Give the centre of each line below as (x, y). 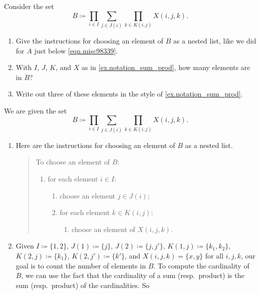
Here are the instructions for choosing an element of (95, 145)
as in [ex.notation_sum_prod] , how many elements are (166, 67)
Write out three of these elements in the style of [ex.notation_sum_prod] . (129, 94)
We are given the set (36, 110)
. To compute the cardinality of (201, 265)
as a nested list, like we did (215, 40)
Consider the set (29, 6)
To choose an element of (73, 162)
